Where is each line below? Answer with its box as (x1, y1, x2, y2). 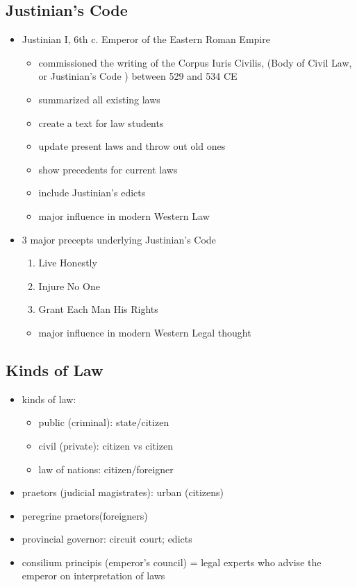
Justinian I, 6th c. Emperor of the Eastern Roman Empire (22, 32, 270, 46)
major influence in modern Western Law (38, 208, 210, 223)
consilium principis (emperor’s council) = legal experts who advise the (22, 554, 322, 569)
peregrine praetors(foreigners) (22, 508, 148, 522)
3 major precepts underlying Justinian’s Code (22, 232, 216, 246)
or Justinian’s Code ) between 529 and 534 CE (38, 69, 238, 83)
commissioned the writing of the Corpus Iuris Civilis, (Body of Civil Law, (38, 55, 352, 69)
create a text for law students (38, 115, 164, 130)
